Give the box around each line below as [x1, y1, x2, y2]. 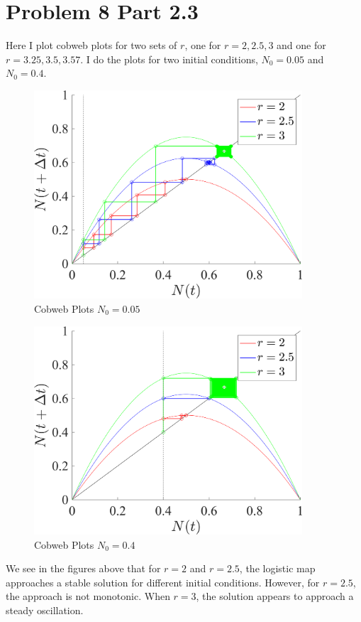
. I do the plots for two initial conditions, [80, 51, 258, 66]
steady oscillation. [6, 602, 84, 617]
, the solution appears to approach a [196, 589, 354, 604]
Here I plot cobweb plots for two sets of [6, 38, 177, 53]
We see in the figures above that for [6, 561, 161, 576]
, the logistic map [239, 561, 316, 576]
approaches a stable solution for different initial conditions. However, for [6, 574, 320, 589]
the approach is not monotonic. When [6, 589, 170, 604]
